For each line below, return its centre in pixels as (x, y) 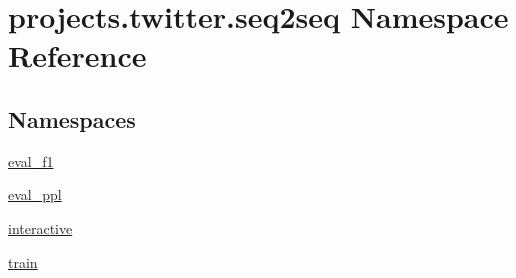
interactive (40, 227)
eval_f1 (31, 160)
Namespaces (72, 118)
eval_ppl (35, 194)
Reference (77, 55)
